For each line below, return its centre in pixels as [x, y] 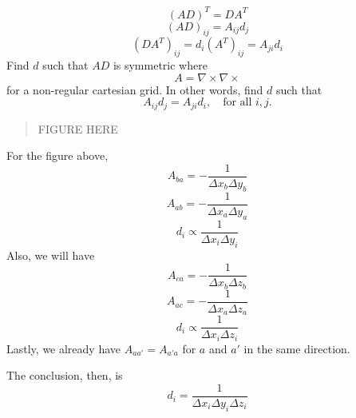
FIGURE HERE [78, 128]
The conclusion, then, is [65, 375]
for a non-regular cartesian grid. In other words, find [135, 89]
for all [237, 103]
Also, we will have [51, 255]
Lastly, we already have [64, 348]
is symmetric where [160, 65]
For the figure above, [57, 155]
